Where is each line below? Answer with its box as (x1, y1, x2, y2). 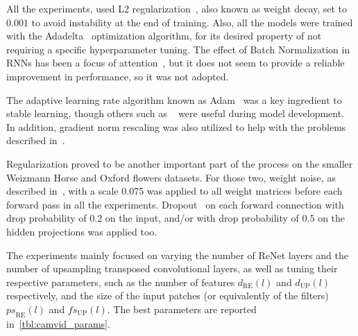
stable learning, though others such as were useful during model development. (6, 106, 345, 121)
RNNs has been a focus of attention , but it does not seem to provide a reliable (6, 55, 345, 70)
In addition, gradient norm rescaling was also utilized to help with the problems (6, 119, 346, 134)
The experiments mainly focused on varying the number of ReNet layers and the (6, 247, 348, 262)
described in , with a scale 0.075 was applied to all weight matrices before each (6, 184, 343, 198)
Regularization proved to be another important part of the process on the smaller (6, 156, 353, 170)
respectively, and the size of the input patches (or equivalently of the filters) (6, 288, 329, 303)
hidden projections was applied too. (6, 224, 157, 238)
